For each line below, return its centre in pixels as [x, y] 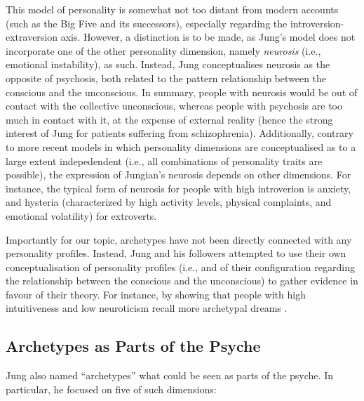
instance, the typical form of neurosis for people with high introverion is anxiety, [178, 188]
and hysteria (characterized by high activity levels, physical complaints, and [169, 202]
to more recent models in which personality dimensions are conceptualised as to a [181, 146]
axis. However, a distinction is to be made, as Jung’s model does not [208, 37]
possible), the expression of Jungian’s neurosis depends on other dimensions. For [178, 175]
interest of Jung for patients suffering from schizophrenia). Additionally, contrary [180, 133]
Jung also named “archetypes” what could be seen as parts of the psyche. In [169, 375]
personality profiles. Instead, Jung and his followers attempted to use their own [176, 253]
